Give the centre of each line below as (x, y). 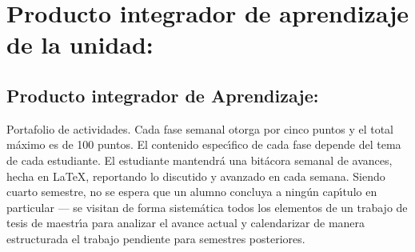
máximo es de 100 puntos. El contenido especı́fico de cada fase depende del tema (204, 144)
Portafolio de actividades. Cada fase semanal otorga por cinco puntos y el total (200, 128)
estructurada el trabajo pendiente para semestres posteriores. (156, 238)
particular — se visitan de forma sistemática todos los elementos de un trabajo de (207, 207)
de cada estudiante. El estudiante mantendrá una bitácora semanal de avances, (200, 160)
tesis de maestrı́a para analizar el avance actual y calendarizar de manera (186, 223)
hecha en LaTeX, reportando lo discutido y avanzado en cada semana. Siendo (196, 176)
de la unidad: (80, 44)
